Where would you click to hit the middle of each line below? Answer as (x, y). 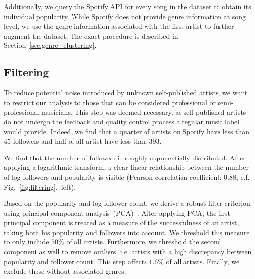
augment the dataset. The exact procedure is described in (91, 35)
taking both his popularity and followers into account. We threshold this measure (127, 232)
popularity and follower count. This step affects (75, 261)
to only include (27, 242)
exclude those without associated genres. (65, 271)
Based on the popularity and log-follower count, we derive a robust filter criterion (127, 203)
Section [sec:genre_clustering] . (50, 45)
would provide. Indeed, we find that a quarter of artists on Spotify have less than (127, 131)
